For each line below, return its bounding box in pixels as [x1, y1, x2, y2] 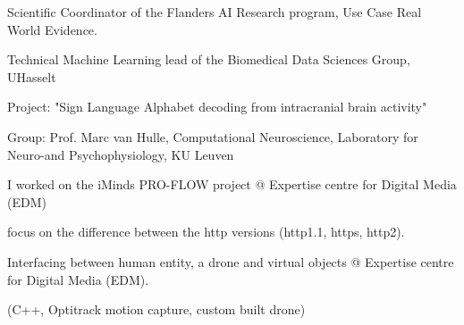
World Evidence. [7, 20, 97, 38]
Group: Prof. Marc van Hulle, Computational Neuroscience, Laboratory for [7, 127, 418, 146]
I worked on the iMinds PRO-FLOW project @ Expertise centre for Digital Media [7, 175, 457, 194]
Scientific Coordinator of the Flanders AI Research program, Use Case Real [7, 3, 422, 21]
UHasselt [7, 67, 56, 86]
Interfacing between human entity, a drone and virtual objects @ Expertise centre [7, 252, 454, 271]
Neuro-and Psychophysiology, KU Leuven [7, 145, 234, 163]
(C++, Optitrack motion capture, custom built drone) [7, 300, 306, 319]
